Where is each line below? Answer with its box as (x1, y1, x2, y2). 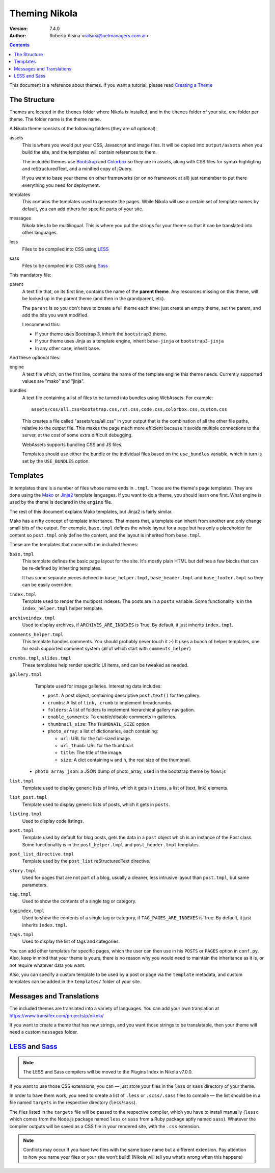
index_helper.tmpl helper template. (22, 605, 104, 612)
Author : (9, 32, 26, 38)
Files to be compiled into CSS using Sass (22, 262, 108, 268)
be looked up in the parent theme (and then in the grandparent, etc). (22, 296, 166, 302)
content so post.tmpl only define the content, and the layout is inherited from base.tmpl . (9, 532, 202, 538)
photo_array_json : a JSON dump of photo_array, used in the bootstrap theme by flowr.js (35, 768, 226, 774)
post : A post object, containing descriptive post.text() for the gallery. (47, 692, 201, 699)
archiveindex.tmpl (9, 615, 56, 621)
